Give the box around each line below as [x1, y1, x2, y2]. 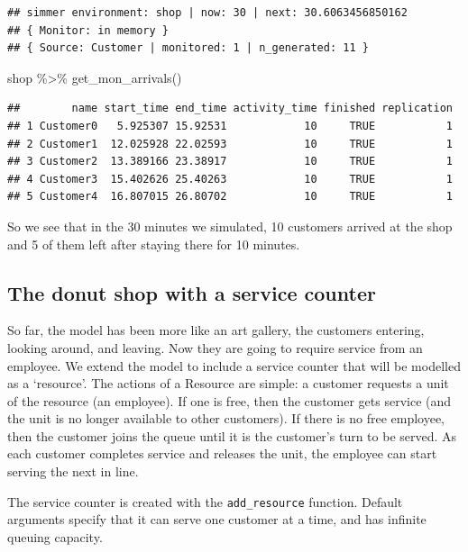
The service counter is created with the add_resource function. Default [7, 492, 403, 511]
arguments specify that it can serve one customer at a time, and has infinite [7, 510, 427, 529]
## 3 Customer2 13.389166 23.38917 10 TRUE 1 [7, 155, 453, 168]
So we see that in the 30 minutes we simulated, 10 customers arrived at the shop [7, 216, 453, 235]
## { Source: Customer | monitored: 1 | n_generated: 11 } [7, 41, 369, 55]
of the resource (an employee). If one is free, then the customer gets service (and [7, 391, 452, 410]
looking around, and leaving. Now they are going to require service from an [7, 338, 423, 357]
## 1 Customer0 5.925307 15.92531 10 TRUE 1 [7, 119, 453, 132]
